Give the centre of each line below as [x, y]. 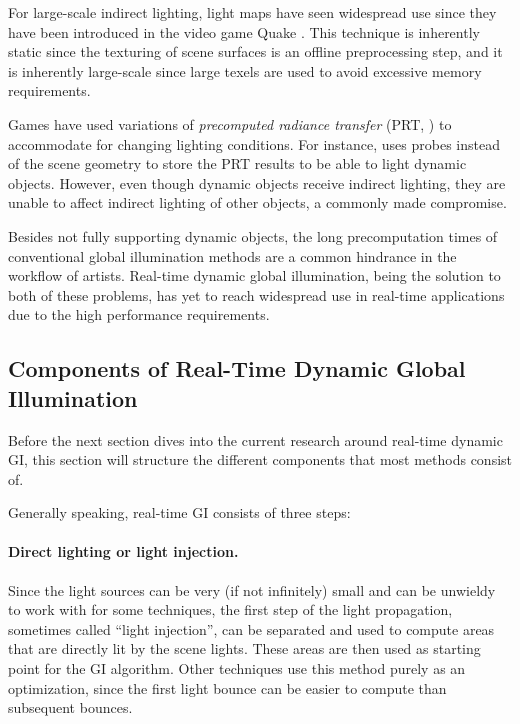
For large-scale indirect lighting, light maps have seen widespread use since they [252, 12]
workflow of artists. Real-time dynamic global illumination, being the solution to [254, 275]
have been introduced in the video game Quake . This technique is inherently [244, 31]
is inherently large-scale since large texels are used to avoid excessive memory [245, 70]
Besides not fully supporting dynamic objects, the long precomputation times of [253, 235]
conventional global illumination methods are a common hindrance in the [232, 255]
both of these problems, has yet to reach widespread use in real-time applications [256, 294]
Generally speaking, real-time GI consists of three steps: [179, 512]
